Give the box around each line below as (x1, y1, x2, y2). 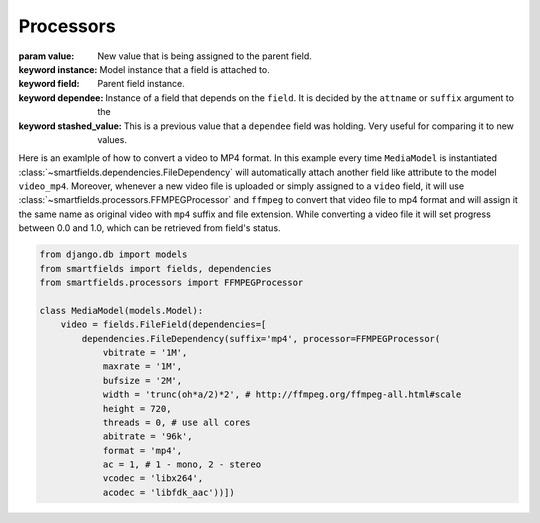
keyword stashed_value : (18, 120, 122, 132)
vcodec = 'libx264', (102, 473, 204, 484)
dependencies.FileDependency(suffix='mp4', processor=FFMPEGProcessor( (81, 333, 441, 344)
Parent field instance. (97, 78, 185, 90)
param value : (18, 50, 75, 62)
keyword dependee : (18, 91, 104, 104)
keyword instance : (18, 63, 98, 75)
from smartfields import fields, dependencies (39, 263, 272, 274)
